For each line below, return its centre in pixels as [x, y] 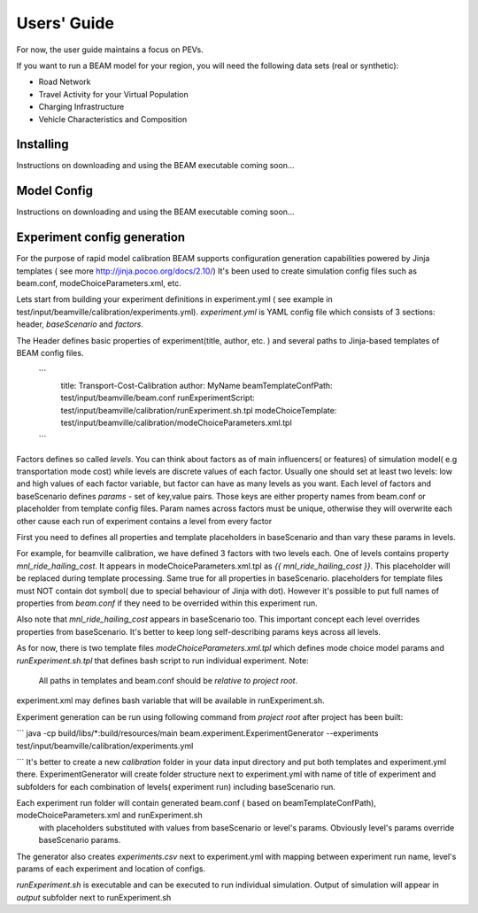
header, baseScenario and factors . [80, 324]
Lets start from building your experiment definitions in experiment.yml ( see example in [175, 299]
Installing [43, 145]
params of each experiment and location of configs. [111, 869]
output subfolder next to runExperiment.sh [94, 897]
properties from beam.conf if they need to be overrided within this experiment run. [167, 603]
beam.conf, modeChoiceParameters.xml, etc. [99, 283]
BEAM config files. [50, 352]
